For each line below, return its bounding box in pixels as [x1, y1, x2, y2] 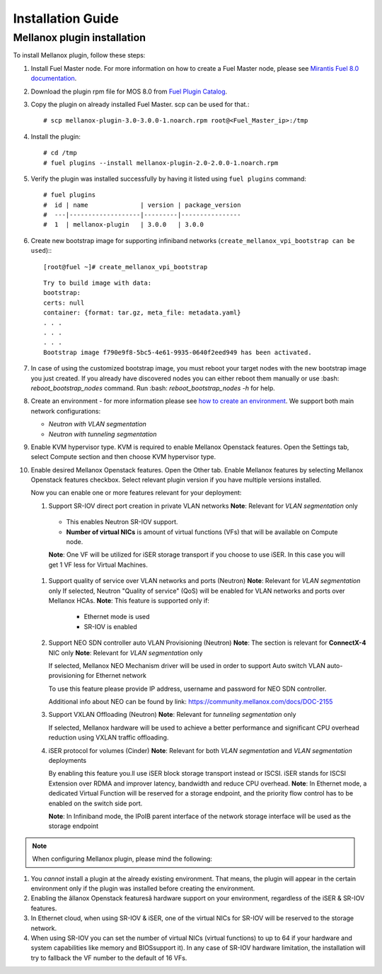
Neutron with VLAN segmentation [48, 420, 146, 429]
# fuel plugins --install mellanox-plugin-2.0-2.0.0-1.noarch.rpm [43, 159, 279, 166]
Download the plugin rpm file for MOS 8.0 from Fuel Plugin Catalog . [30, 87, 228, 96]
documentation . [30, 74, 77, 83]
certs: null [43, 298, 85, 307]
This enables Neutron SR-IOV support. [66, 518, 178, 526]
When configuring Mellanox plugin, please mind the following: [32, 854, 212, 863]
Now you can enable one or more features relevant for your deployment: [30, 489, 242, 497]
